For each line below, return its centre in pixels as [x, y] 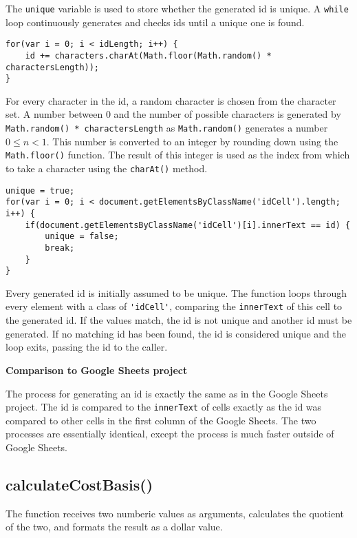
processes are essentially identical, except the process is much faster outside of [170, 434]
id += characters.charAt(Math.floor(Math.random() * [148, 55]
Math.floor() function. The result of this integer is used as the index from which [178, 155]
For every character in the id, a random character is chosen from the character [171, 100]
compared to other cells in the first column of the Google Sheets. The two [161, 420]
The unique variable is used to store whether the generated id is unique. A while [177, 8]
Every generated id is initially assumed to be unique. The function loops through [176, 292]
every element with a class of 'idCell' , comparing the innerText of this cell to [174, 306]
